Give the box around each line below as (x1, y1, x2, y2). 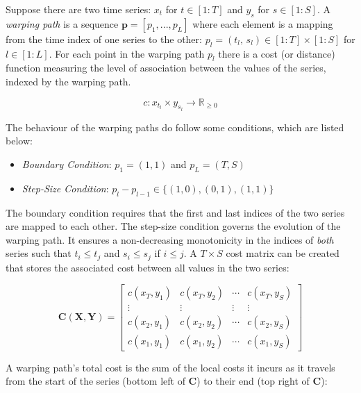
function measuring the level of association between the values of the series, (6, 60, 326, 75)
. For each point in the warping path (49, 46, 205, 60)
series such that (6, 246, 72, 260)
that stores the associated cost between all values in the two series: (6, 260, 289, 274)
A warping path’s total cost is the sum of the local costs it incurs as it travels (6, 360, 335, 374)
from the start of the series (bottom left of (6, 374, 185, 388)
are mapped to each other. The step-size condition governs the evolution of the (6, 219, 341, 233)
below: (6, 133, 33, 148)
